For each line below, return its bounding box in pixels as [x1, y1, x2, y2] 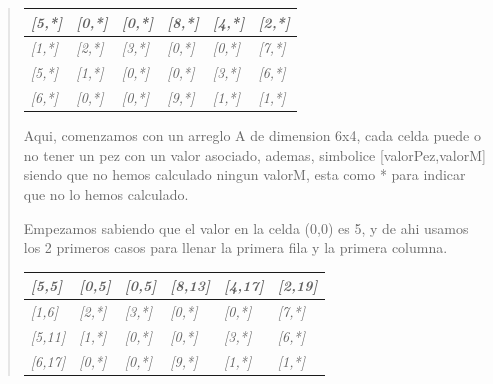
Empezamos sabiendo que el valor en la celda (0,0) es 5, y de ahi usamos [23, 217, 469, 238]
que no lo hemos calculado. [23, 183, 189, 204]
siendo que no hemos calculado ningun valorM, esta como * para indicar [23, 164, 466, 185]
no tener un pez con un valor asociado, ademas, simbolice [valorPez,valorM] [23, 144, 486, 165]
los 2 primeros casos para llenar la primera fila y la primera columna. [23, 237, 448, 258]
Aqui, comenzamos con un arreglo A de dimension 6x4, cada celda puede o [23, 125, 481, 146]
